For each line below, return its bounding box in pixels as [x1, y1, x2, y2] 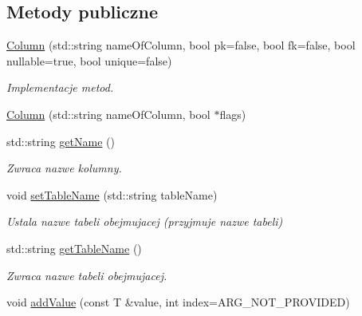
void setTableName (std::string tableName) [6, 186, 218, 203]
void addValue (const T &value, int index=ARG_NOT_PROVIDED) [6, 294, 350, 310]
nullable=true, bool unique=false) [6, 52, 172, 69]
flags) [219, 105, 246, 122]
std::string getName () [6, 132, 115, 149]
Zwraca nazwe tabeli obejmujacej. [6, 267, 167, 283]
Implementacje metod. [6, 79, 114, 96]
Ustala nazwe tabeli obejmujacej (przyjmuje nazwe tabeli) [6, 213, 283, 230]
